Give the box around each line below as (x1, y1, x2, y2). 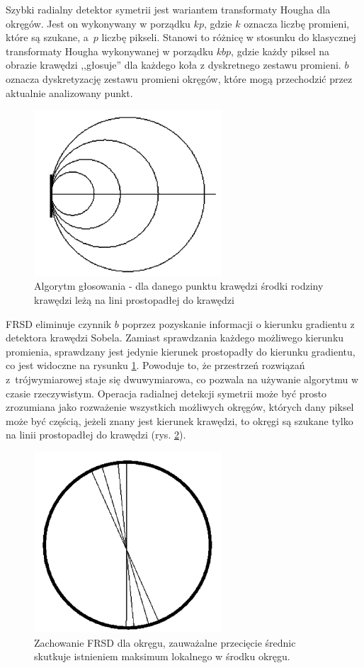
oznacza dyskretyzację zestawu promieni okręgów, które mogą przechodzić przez (6, 71, 353, 86)
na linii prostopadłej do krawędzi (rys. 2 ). (6, 427, 186, 442)
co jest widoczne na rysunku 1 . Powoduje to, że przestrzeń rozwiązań (6, 358, 305, 373)
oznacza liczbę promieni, (244, 16, 350, 30)
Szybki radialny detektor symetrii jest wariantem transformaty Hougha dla (6, 2, 331, 16)
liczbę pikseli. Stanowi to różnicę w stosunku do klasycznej (101, 30, 356, 45)
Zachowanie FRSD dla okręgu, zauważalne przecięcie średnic (34, 635, 296, 650)
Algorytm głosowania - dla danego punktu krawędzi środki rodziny (34, 278, 324, 293)
